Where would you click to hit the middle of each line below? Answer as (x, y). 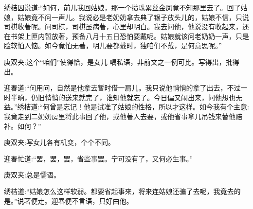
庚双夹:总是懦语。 (32, 175)
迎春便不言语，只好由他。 (92, 200)
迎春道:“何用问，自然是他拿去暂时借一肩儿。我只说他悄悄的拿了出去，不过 (122, 88)
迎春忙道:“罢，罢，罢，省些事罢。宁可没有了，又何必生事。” (99, 158)
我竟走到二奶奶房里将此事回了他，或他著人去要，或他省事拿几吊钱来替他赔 (123, 116)
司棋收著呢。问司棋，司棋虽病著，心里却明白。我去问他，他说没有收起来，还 (126, 26)
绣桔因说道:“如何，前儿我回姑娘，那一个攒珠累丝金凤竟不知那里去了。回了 (122, 7)
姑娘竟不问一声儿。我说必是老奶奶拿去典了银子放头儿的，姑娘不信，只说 (133, 17)
